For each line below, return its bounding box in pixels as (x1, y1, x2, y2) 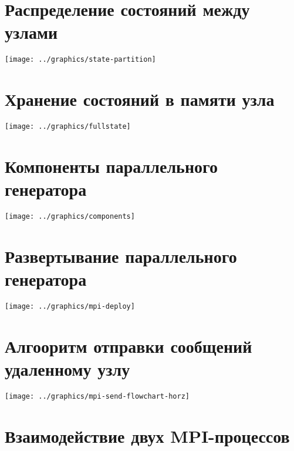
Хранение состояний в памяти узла (5, 87, 275, 111)
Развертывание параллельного (5, 243, 237, 268)
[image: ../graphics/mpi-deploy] (5, 302, 135, 311)
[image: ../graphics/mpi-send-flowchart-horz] (5, 392, 190, 400)
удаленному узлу (5, 357, 130, 381)
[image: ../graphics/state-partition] (5, 55, 156, 64)
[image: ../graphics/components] (5, 212, 135, 221)
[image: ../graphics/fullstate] (5, 122, 131, 131)
